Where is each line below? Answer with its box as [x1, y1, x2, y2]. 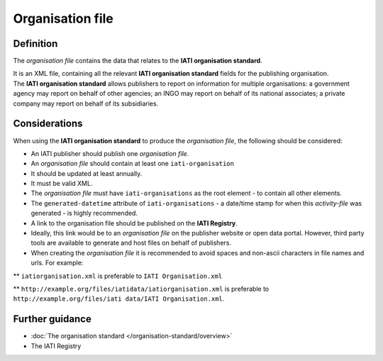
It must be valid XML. [30, 179, 93, 188]
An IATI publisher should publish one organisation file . [30, 149, 189, 157]
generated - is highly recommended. [30, 209, 138, 218]
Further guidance [13, 313, 91, 326]
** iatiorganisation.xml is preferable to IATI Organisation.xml [13, 272, 223, 280]
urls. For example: [30, 259, 84, 267]
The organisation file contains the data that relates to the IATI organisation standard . [13, 57, 262, 65]
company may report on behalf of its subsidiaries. [13, 99, 159, 108]
